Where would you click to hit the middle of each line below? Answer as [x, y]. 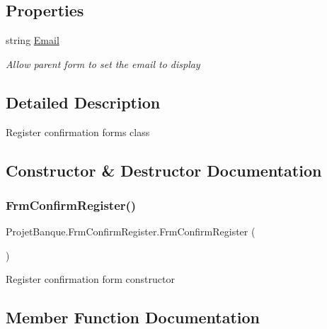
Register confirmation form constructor [90, 279]
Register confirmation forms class [78, 132]
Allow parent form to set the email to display [103, 63]
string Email [33, 40]
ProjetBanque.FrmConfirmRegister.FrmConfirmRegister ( [131, 232]
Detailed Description [83, 102]
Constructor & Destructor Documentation [164, 170]
